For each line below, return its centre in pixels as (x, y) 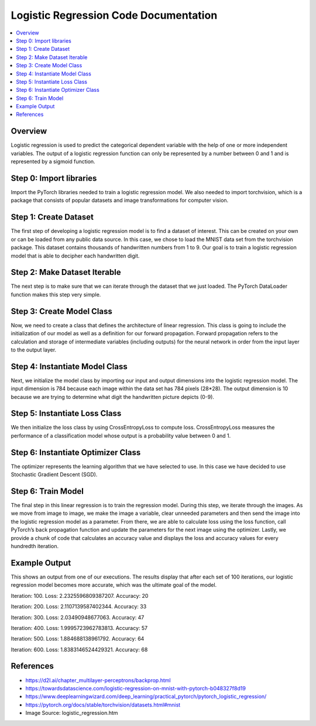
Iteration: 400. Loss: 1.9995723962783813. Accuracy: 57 (79, 628)
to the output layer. (34, 350)
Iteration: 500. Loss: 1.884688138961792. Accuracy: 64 (78, 639)
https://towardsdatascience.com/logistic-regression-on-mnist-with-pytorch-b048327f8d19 (135, 688)
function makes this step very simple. (56, 294)
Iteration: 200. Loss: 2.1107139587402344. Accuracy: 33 (79, 607)
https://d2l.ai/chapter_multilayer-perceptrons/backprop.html (98, 680)
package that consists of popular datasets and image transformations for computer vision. (120, 200)
